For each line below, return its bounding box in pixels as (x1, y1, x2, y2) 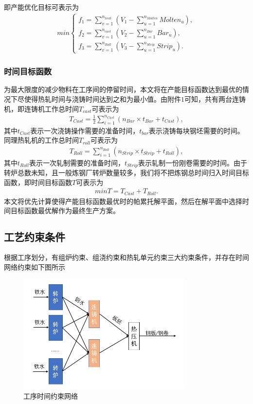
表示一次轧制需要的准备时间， (29, 157, 125, 167)
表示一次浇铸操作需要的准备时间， (30, 125, 140, 135)
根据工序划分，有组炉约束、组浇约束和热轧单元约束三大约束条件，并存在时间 (4, 252, 249, 262)
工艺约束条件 (4, 229, 65, 244)
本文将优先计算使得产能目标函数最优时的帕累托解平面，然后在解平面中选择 (4, 196, 242, 206)
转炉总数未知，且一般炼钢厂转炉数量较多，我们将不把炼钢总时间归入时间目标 (4, 167, 249, 178)
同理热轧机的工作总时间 (4, 135, 79, 145)
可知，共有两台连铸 (184, 94, 246, 104)
